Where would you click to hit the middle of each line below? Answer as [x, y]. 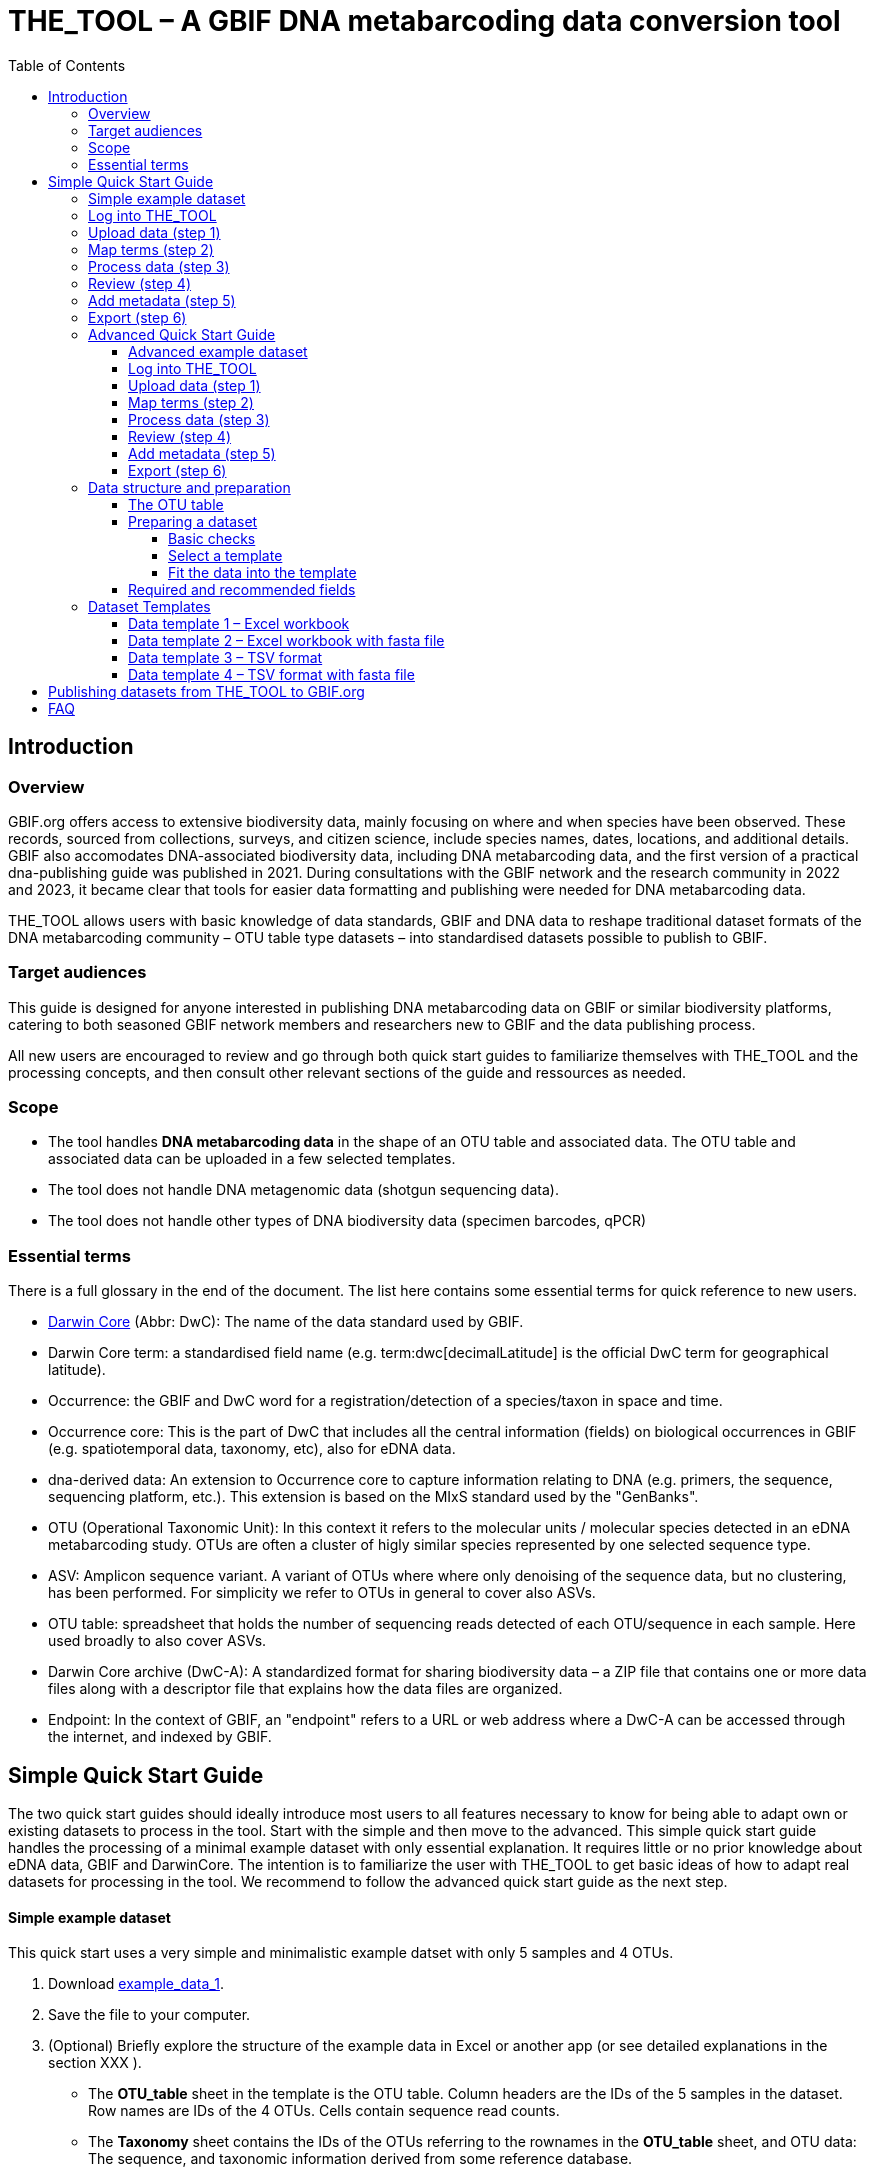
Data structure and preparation [189, 487]
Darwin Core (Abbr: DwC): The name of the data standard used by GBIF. [286, 1322]
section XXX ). [95, 2063]
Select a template [225, 555]
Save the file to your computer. [149, 2015]
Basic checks [212, 538]
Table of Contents [67, 65]
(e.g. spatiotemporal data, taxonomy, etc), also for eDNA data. [252, 1449]
